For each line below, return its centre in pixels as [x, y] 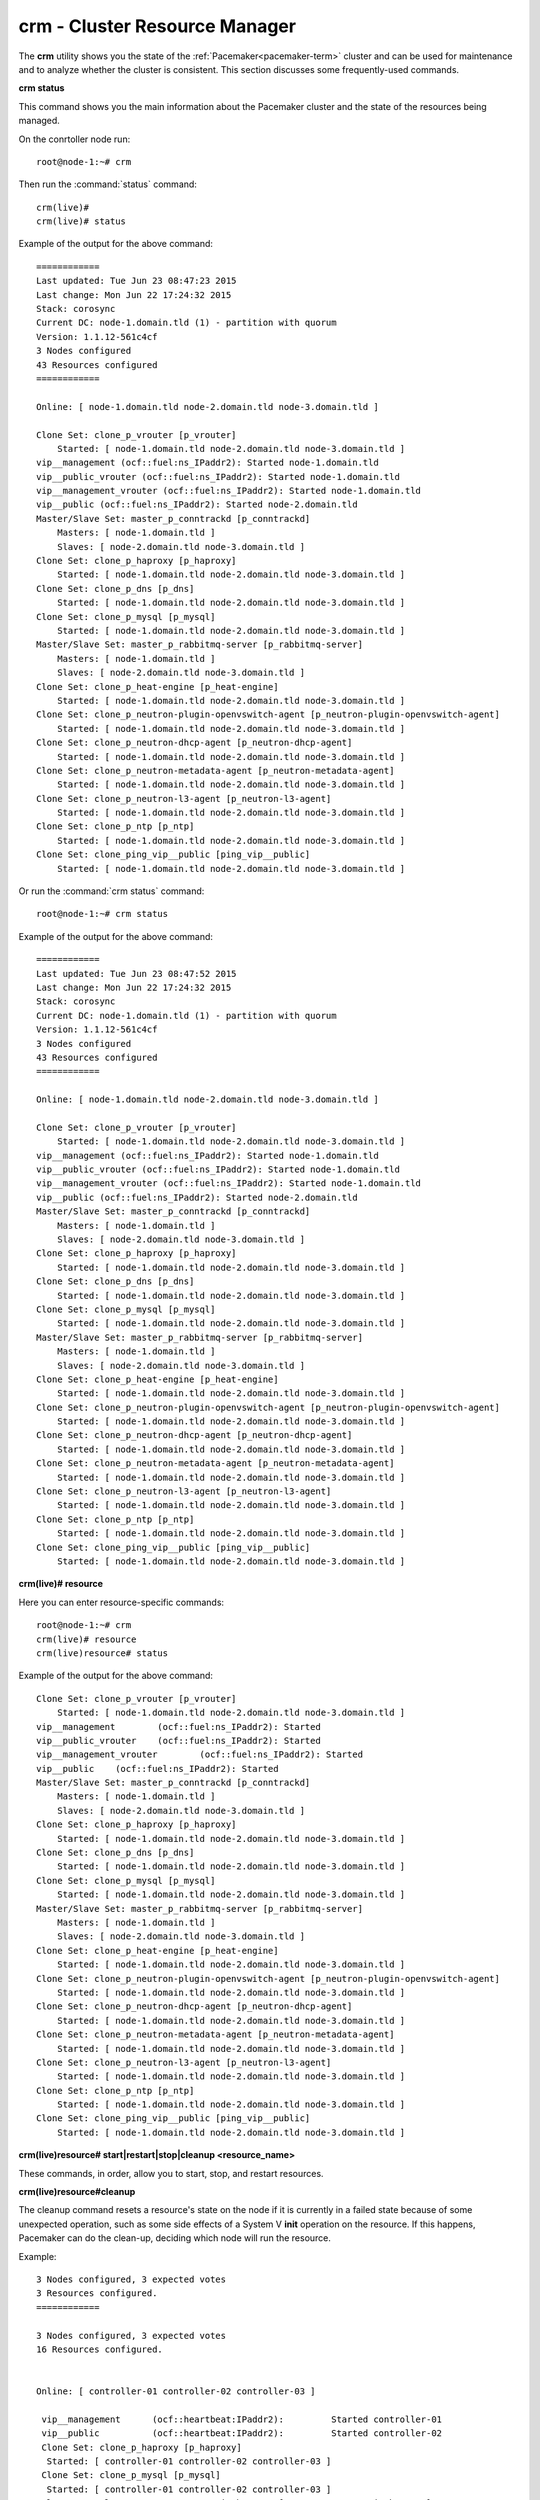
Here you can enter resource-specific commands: [121, 1602]
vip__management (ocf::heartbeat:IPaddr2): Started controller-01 [242, 2419]
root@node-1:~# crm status [102, 914]
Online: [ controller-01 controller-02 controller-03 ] [176, 2391]
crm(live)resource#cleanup [77, 2192]
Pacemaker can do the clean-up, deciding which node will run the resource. [175, 2238]
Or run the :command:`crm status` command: [111, 891]
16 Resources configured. [100, 2349]
